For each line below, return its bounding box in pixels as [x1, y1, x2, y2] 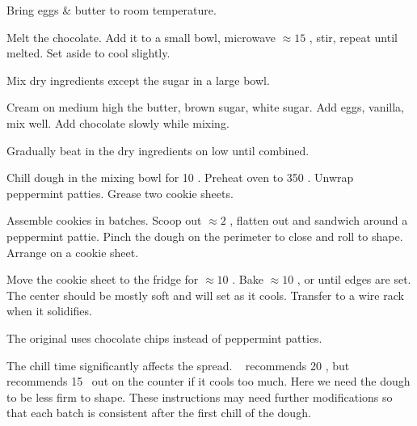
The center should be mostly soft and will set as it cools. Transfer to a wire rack [6, 286, 404, 303]
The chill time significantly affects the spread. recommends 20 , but [6, 356, 350, 373]
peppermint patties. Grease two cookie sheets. [6, 184, 234, 201]
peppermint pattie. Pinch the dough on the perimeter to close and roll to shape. [6, 227, 403, 244]
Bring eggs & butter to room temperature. [6, 2, 217, 18]
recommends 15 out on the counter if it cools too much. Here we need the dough [6, 373, 411, 390]
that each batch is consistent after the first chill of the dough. [6, 404, 311, 421]
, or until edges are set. [297, 271, 411, 288]
